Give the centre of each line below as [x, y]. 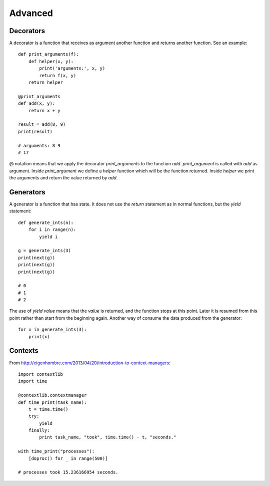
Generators [27, 192]
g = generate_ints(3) [44, 251]
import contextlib [41, 374]
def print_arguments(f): [48, 54]
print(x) [39, 336]
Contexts [24, 351]
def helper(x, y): [51, 61]
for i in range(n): [52, 230]
